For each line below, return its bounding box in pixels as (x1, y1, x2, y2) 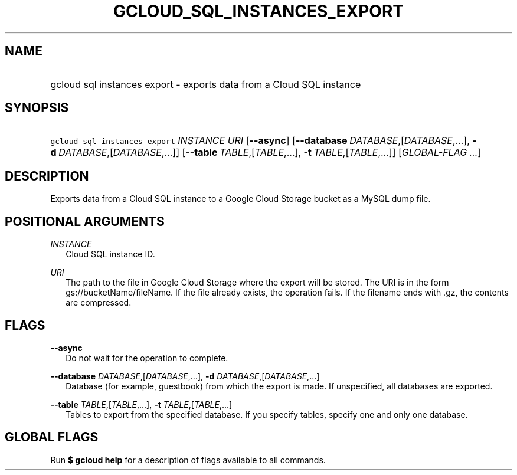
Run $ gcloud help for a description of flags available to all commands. (50, 454, 326, 465)
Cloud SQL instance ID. (66, 249, 155, 260)
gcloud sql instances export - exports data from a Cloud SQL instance (50, 78, 361, 90)
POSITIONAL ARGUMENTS (5, 214, 165, 229)
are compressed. (66, 297, 132, 308)
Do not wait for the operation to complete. (66, 352, 228, 363)
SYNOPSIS (5, 100, 69, 116)
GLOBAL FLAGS (5, 430, 99, 445)
